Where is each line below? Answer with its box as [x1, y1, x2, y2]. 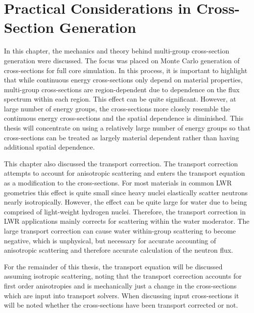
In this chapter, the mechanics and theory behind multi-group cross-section [4, 46, 230, 56]
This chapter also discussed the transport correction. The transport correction [4, 158, 238, 168]
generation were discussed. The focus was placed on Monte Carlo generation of [4, 55, 240, 65]
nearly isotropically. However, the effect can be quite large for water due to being [4, 197, 247, 207]
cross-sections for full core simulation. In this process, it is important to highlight [4, 65, 248, 75]
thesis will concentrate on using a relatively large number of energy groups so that [4, 123, 251, 133]
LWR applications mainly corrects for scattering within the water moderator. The [4, 216, 250, 226]
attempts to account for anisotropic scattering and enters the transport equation [4, 168, 245, 178]
